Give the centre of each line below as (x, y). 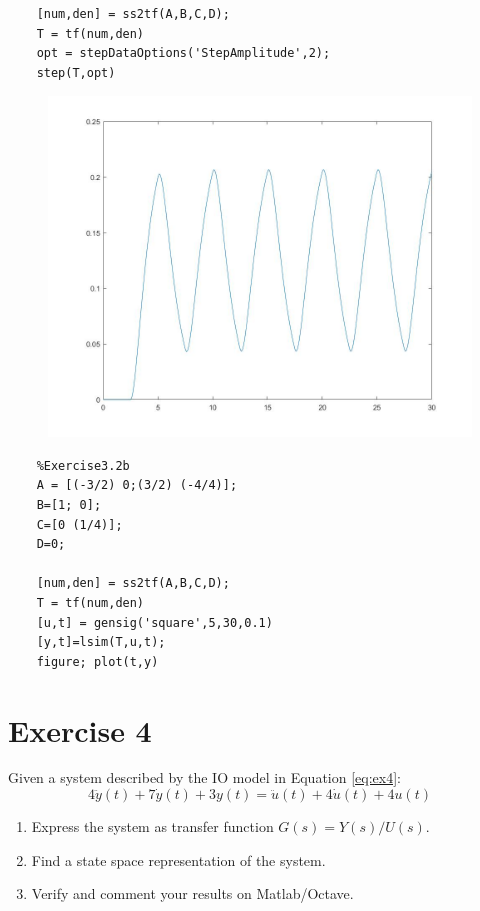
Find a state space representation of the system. (178, 859)
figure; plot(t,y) (97, 661)
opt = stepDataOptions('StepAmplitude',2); (183, 53)
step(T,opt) (76, 72)
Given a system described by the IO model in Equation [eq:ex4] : (204, 777)
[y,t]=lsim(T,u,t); (101, 642)
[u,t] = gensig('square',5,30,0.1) (154, 622)
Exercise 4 (80, 729)
